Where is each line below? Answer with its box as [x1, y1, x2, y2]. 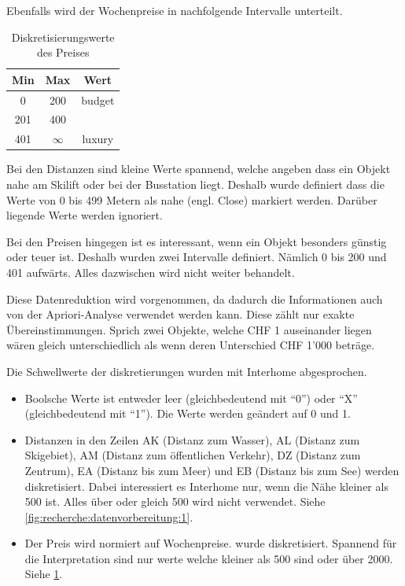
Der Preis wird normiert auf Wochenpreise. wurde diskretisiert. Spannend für [24, 535, 397, 551]
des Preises [36, 44, 90, 61]
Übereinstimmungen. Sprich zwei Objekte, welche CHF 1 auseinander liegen [6, 321, 372, 337]
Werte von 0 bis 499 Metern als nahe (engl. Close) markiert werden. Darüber [6, 191, 377, 208]
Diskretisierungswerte [11, 28, 115, 45]
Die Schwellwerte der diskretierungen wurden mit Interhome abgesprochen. [6, 363, 367, 379]
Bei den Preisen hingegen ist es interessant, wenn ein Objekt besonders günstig [6, 233, 387, 249]
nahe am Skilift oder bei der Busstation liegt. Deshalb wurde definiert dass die [6, 176, 385, 192]
